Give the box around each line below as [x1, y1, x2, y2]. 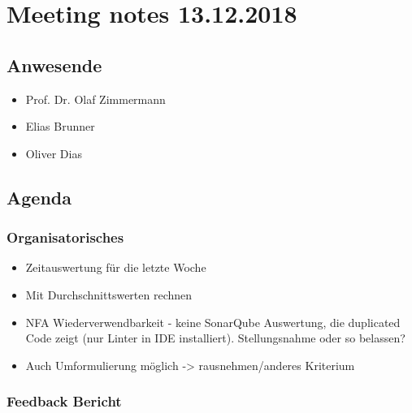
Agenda [7, 184, 72, 209]
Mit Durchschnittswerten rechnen [25, 286, 193, 303]
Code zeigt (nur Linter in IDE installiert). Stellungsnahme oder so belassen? [25, 329, 405, 346]
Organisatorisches [7, 227, 124, 247]
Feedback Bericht [7, 391, 122, 411]
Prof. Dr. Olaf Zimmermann [25, 90, 166, 107]
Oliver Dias [25, 144, 82, 161]
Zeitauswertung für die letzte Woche [25, 259, 206, 276]
